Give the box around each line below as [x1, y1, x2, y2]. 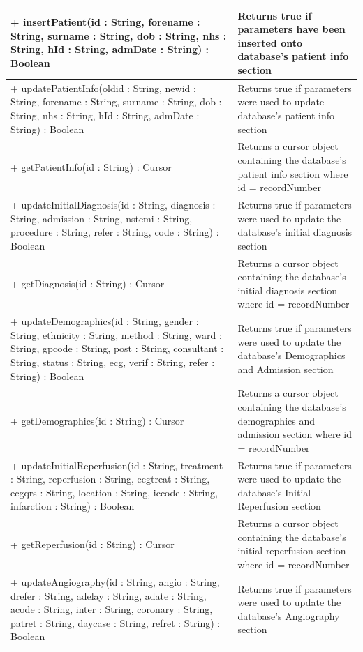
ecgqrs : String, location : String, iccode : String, [10, 485, 218, 499]
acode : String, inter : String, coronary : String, [10, 602, 213, 616]
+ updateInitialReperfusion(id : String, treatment [10, 457, 223, 472]
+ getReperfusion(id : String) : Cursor [10, 536, 175, 551]
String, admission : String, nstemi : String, [10, 211, 193, 225]
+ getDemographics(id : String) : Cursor [10, 413, 184, 427]
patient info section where [237, 166, 348, 181]
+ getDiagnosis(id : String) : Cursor [10, 275, 165, 290]
